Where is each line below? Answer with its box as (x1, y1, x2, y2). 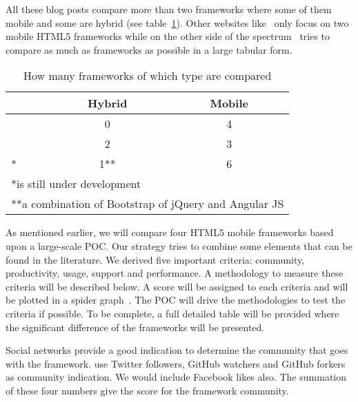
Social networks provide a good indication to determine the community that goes (6, 343, 348, 357)
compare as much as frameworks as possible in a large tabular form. (6, 42, 292, 56)
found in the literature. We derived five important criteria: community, (6, 252, 305, 266)
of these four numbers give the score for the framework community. (6, 383, 289, 397)
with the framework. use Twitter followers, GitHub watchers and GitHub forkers (6, 356, 346, 370)
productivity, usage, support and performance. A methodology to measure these (6, 266, 344, 280)
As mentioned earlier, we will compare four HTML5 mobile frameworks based (6, 225, 334, 240)
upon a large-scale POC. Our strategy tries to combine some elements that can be (6, 238, 352, 253)
